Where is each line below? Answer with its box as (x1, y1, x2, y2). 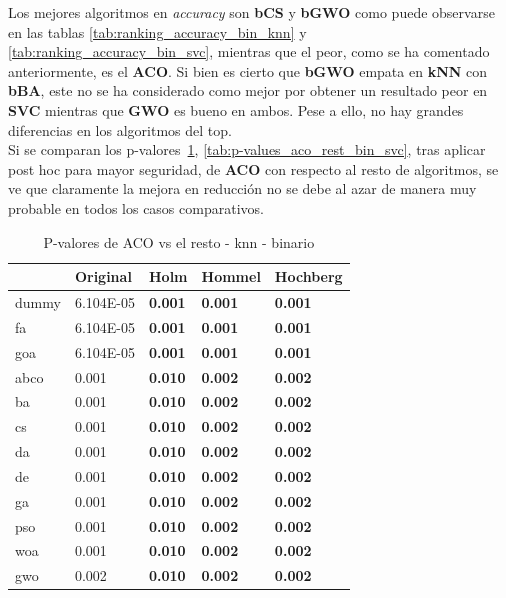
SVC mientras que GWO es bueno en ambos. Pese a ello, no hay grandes (8, 99, 464, 120)
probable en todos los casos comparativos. (8, 197, 264, 218)
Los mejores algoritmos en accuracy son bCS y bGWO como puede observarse (8, 2, 495, 22)
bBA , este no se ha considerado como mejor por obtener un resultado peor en (8, 80, 488, 101)
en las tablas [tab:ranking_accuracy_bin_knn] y (8, 21, 307, 42)
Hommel (201, 266, 261, 287)
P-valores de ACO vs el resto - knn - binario (43, 231, 315, 252)
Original (74, 266, 132, 287)
